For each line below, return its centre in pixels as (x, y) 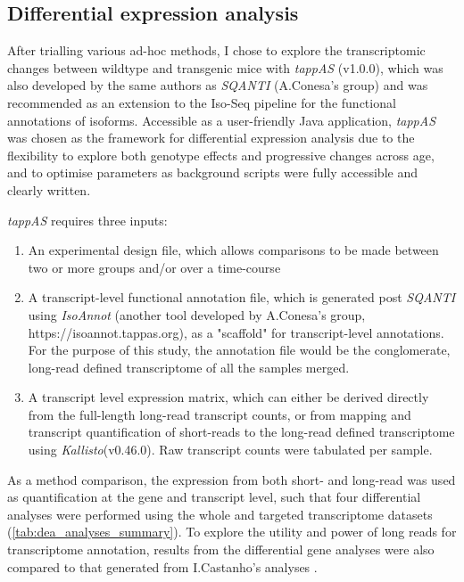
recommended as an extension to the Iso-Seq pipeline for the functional (202, 102)
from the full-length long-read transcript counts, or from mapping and (220, 414)
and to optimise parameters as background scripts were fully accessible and (212, 172)
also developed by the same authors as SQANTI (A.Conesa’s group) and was (218, 85)
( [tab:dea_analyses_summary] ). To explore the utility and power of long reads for (232, 532)
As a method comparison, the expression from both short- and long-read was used (232, 479)
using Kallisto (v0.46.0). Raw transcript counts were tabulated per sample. (230, 450)
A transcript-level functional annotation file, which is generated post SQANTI (242, 297)
